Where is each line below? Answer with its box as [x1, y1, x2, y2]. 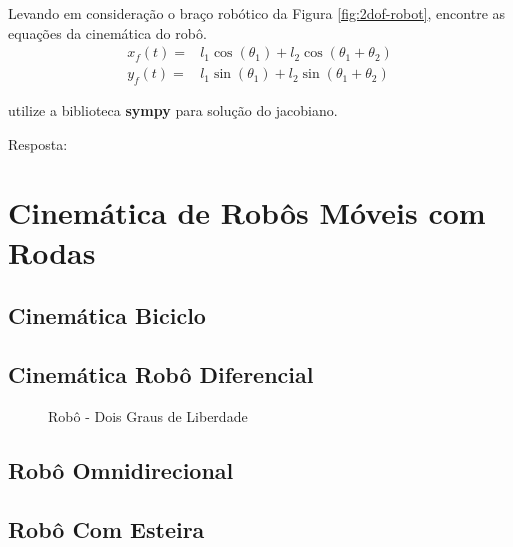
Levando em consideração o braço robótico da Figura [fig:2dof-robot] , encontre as [8, 3, 506, 23]
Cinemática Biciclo [8, 300, 206, 331]
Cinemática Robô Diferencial [8, 358, 314, 389]
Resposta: [8, 133, 68, 154]
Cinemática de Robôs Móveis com [8, 192, 486, 233]
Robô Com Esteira [8, 513, 205, 544]
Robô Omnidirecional [8, 454, 234, 485]
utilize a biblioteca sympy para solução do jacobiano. [8, 100, 338, 121]
